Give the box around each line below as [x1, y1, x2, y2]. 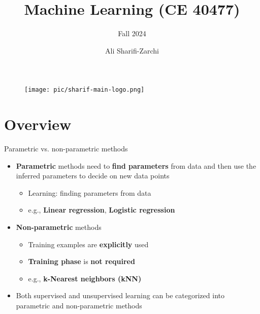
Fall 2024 [118, 28, 146, 39]
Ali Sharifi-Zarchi [105, 45, 159, 56]
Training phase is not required [28, 256, 135, 267]
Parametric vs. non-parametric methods [4, 143, 128, 154]
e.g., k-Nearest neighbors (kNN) [28, 273, 142, 283]
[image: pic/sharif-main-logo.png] [24, 86, 145, 94]
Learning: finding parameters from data [28, 187, 151, 198]
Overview [4, 114, 72, 135]
